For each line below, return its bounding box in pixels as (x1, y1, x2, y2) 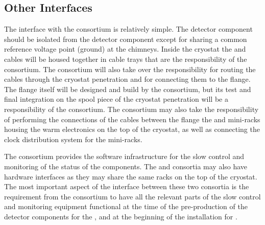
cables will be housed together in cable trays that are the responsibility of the (4, 53, 247, 64)
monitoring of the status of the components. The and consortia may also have (4, 161, 248, 171)
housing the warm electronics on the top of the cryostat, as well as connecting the (4, 124, 260, 134)
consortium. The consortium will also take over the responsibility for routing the (4, 63, 256, 74)
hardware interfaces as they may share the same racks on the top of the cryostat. (4, 171, 257, 182)
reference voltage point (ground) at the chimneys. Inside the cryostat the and (4, 43, 246, 54)
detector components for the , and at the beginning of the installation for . (4, 211, 237, 221)
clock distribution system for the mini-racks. (4, 133, 142, 144)
